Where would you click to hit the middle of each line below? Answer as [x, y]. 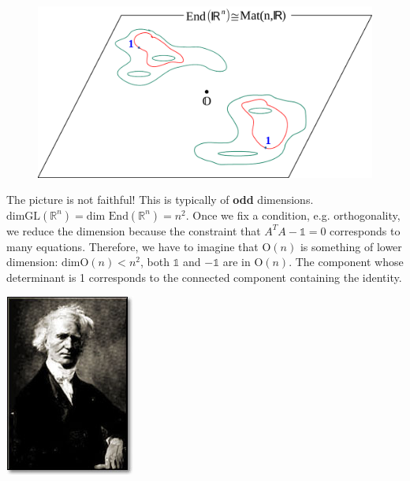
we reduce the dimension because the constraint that [134, 230]
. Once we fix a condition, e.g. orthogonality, [293, 215]
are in [237, 262]
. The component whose [346, 262]
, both [155, 262]
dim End [107, 216]
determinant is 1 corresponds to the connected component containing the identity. [204, 277]
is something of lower [351, 246]
